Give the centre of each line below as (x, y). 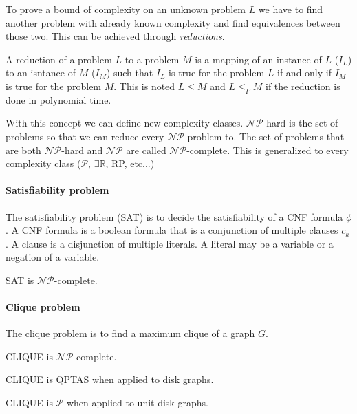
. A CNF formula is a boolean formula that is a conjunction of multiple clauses (172, 230)
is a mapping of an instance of (258, 59)
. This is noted (144, 86)
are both (23, 150)
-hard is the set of (301, 123)
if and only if (304, 73)
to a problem (152, 59)
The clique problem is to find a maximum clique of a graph (130, 333)
